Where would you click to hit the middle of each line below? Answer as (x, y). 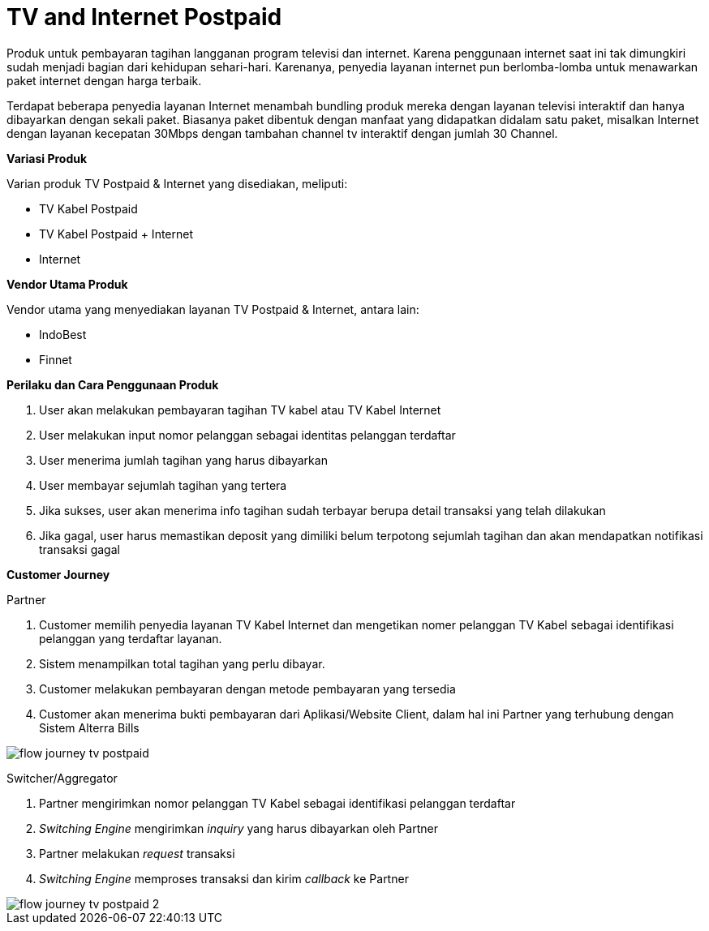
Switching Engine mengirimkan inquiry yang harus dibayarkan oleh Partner (238, 828)
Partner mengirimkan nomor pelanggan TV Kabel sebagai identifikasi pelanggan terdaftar (277, 803)
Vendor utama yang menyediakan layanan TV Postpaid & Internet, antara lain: (213, 309)
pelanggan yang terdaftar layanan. (131, 638)
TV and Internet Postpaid (144, 17)
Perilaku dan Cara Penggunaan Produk (113, 384)
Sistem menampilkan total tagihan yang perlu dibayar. (182, 663)
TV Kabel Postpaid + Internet (116, 234)
